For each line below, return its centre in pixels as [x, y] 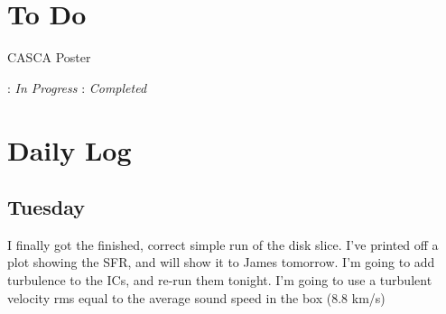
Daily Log [70, 149]
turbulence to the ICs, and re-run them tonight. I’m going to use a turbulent [220, 280]
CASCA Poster [49, 57]
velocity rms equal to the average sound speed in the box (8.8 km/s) [196, 297]
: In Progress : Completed [77, 87]
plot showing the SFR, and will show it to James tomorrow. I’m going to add [221, 262]
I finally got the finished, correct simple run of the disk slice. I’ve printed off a [223, 244]
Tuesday [46, 207]
